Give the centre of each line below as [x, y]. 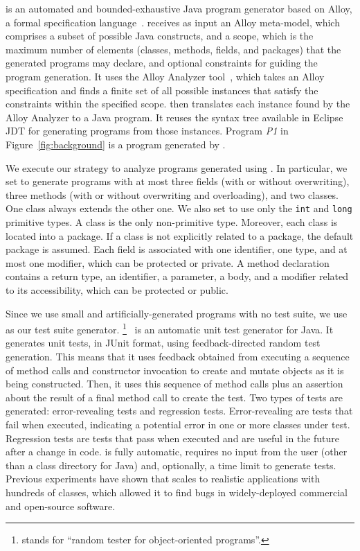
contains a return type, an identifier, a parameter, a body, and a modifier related [177, 276]
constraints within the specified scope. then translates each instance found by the [178, 104]
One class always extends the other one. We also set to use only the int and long [179, 208]
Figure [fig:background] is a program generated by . [116, 144]
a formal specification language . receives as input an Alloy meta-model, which [173, 22]
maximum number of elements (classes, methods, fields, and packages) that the [173, 49]
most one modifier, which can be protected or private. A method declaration [168, 262]
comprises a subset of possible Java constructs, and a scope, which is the [160, 36]
